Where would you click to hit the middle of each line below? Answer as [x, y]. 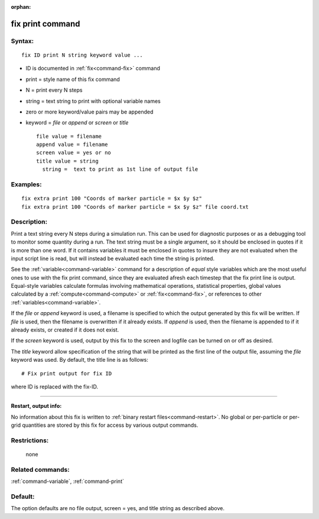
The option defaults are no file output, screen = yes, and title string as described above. [118, 508]
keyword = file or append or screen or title [77, 123]
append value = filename [72, 145]
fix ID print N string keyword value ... [82, 55]
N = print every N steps [54, 90]
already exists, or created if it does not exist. [65, 330]
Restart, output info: [36, 406]
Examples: [26, 184]
